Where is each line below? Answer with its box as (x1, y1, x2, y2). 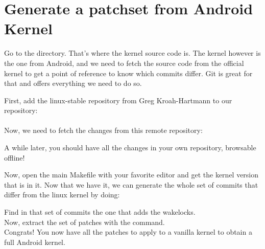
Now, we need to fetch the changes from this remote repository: (4, 125, 203, 135)
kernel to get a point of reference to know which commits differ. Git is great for (4, 67, 253, 78)
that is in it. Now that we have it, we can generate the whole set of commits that (4, 179, 258, 190)
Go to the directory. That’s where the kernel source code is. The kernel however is (4, 48, 261, 58)
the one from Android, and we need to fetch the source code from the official (4, 57, 244, 68)
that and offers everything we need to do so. (4, 78, 142, 88)
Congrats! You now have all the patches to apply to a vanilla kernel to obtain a (4, 227, 252, 237)
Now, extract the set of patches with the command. (4, 216, 165, 227)
